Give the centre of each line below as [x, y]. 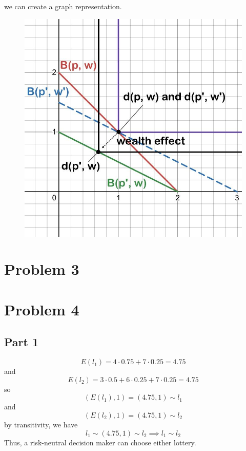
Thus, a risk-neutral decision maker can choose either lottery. [100, 442]
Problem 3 [42, 269]
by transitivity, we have [41, 424]
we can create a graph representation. [63, 6]
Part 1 [22, 342]
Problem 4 [42, 309]
